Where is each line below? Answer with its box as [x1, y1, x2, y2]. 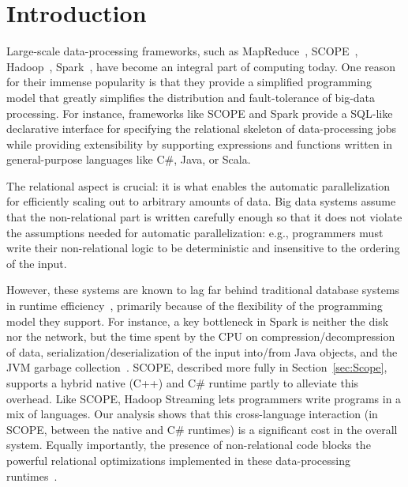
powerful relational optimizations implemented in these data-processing [6, 451, 350, 468]
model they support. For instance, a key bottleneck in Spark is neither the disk [6, 312, 389, 329]
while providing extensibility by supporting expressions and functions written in [6, 135, 393, 152]
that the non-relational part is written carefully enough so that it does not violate [6, 209, 402, 225]
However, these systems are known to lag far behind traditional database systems [6, 281, 400, 298]
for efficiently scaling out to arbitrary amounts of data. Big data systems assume [6, 193, 396, 210]
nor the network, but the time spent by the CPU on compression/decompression [6, 328, 395, 345]
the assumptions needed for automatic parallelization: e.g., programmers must [6, 224, 384, 240]
